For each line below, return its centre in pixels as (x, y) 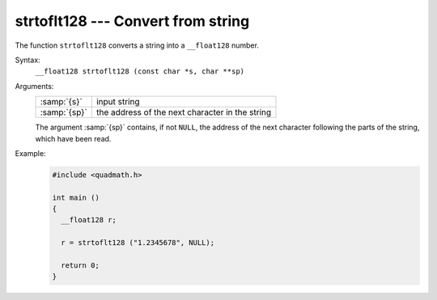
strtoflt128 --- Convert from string (132, 21)
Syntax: (28, 60)
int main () (76, 197)
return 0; (81, 266)
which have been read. (73, 138)
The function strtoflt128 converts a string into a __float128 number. (137, 45)
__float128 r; (89, 220)
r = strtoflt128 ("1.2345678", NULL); (138, 243)
